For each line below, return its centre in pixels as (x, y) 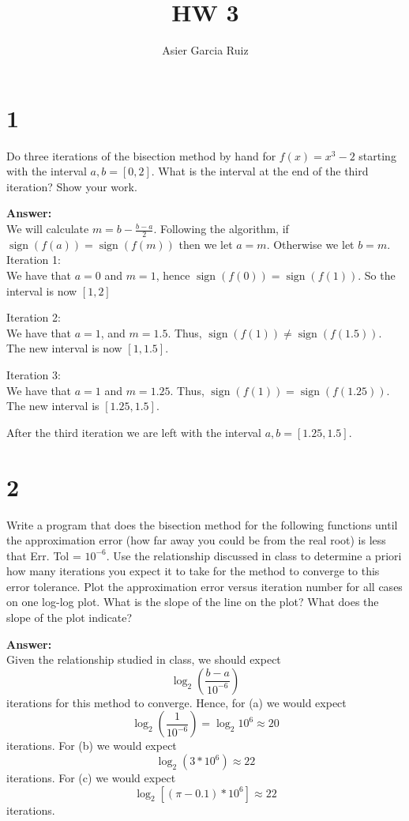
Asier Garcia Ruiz (205, 50)
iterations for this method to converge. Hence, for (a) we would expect (176, 702)
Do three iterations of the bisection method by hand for (141, 155)
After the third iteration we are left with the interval (134, 432)
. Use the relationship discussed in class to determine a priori (254, 555)
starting (377, 155)
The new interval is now (64, 348)
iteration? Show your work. (72, 186)
